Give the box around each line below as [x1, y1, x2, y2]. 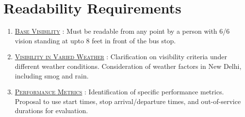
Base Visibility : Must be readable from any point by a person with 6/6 [15, 26, 230, 36]
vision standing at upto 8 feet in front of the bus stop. [15, 35, 176, 45]
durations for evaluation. [15, 105, 88, 116]
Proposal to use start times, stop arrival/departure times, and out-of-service [15, 96, 241, 106]
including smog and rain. [15, 70, 89, 80]
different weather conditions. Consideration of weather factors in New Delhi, [15, 61, 242, 71]
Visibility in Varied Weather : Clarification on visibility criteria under [15, 52, 228, 62]
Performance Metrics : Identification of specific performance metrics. [15, 87, 224, 97]
